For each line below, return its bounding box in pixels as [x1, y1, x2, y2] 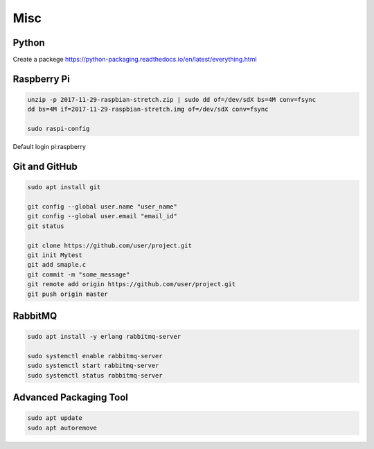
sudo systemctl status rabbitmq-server [27, 371, 163, 379]
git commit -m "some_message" [27, 270, 130, 279]
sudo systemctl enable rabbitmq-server [27, 352, 163, 360]
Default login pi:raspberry [12, 143, 87, 151]
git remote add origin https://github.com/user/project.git [27, 281, 236, 288]
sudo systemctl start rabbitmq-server [27, 362, 159, 370]
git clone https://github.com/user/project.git [27, 241, 192, 249]
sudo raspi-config [27, 125, 90, 133]
